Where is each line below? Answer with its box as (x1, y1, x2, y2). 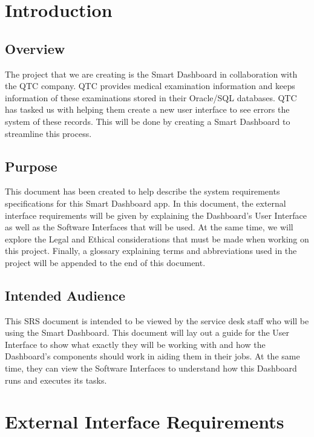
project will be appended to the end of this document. (5, 256, 206, 269)
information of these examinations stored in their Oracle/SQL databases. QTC (5, 91, 297, 104)
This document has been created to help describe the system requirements (5, 185, 280, 198)
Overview (5, 39, 65, 58)
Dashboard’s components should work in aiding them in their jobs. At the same (5, 350, 300, 362)
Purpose (5, 156, 57, 175)
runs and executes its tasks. (5, 373, 107, 386)
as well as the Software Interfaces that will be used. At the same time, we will (5, 221, 293, 233)
